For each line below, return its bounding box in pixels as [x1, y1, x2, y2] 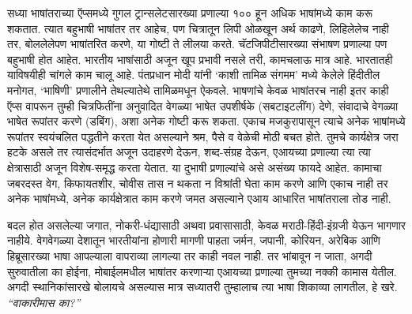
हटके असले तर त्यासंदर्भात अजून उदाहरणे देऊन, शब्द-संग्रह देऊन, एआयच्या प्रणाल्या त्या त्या [7, 144, 371, 160]
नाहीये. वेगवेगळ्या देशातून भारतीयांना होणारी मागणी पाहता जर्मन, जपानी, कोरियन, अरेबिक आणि [7, 232, 380, 249]
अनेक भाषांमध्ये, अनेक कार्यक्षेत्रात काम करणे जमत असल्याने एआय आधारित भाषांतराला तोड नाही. [7, 190, 391, 207]
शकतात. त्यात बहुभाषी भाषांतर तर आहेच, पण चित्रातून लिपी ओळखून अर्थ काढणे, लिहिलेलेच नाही [7, 20, 389, 36]
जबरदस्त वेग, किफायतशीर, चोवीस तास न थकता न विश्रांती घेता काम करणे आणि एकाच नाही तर [7, 174, 388, 191]
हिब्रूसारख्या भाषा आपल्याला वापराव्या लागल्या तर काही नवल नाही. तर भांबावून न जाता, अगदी [7, 247, 372, 264]
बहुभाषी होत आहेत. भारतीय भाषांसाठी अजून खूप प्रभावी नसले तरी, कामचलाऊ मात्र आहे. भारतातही [7, 50, 393, 67]
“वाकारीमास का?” [7, 293, 81, 310]
